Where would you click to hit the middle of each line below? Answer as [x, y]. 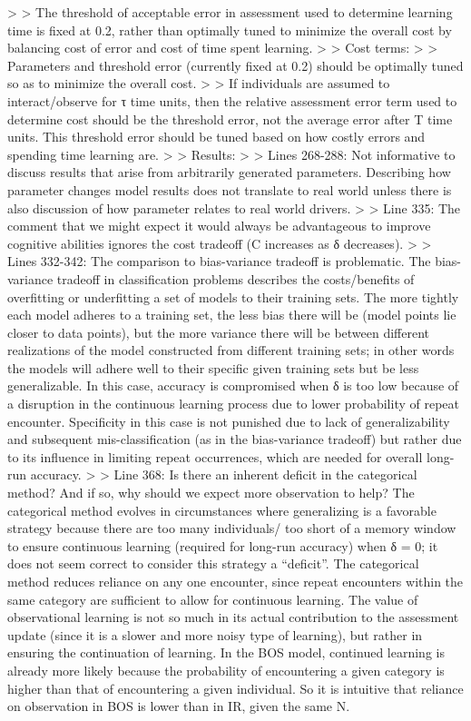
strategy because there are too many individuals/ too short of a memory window [232, 528]
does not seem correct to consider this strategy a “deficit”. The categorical [213, 563]
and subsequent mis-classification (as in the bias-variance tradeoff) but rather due [235, 439]
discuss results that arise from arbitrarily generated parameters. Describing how [229, 172]
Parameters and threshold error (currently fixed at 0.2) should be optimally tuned [235, 65]
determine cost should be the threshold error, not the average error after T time [230, 119]
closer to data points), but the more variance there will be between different [219, 332]
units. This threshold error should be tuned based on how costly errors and [216, 137]
